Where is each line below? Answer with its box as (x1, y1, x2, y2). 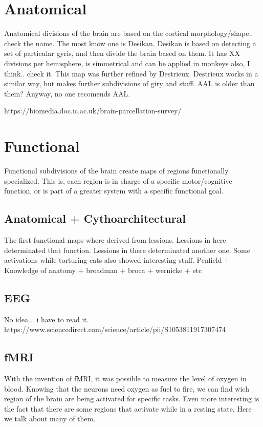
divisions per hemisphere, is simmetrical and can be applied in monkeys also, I (4, 57, 250, 68)
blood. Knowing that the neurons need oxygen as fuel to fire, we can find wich (4, 383, 249, 394)
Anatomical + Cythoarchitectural (4, 210, 186, 226)
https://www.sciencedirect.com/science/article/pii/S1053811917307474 (4, 324, 226, 335)
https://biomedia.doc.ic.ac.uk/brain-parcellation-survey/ (4, 105, 182, 116)
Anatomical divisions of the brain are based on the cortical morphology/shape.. (4, 28, 253, 38)
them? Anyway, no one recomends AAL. (4, 88, 130, 99)
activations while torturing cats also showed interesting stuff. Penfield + (4, 255, 230, 265)
